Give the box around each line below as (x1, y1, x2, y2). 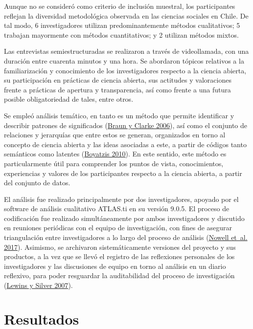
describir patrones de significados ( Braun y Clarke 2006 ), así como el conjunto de (4, 120, 248, 130)
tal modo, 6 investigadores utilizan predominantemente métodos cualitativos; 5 (4, 20, 240, 30)
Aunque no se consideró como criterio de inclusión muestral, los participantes (4, 1, 235, 11)
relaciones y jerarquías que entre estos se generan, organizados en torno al (4, 130, 226, 140)
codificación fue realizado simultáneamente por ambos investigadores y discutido (4, 213, 245, 223)
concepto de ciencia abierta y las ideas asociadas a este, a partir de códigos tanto (4, 139, 247, 149)
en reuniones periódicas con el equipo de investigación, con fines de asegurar (4, 222, 232, 233)
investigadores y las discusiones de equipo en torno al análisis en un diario (4, 261, 226, 271)
